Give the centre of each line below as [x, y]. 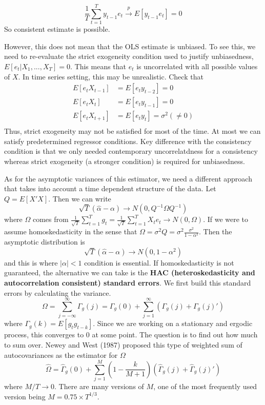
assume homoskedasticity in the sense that [71, 231]
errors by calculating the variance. [58, 292]
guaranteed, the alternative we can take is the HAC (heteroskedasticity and [130, 272]
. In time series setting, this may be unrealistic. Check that [111, 76]
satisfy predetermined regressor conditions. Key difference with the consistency [128, 141]
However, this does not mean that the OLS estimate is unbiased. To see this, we [130, 46]
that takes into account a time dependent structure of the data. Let [110, 188]
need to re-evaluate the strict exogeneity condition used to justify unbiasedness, [129, 56]
